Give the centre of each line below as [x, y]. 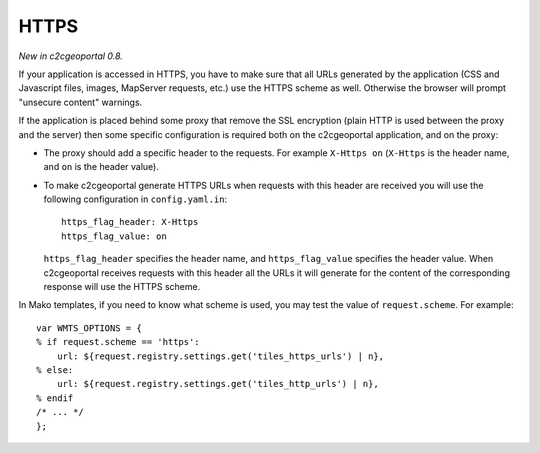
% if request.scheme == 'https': [118, 342]
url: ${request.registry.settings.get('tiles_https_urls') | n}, [220, 356]
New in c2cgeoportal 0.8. [71, 56]
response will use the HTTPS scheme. [122, 287]
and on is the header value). [101, 167]
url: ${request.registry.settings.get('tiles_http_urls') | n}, [217, 384]
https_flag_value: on [114, 236]
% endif [55, 398]
